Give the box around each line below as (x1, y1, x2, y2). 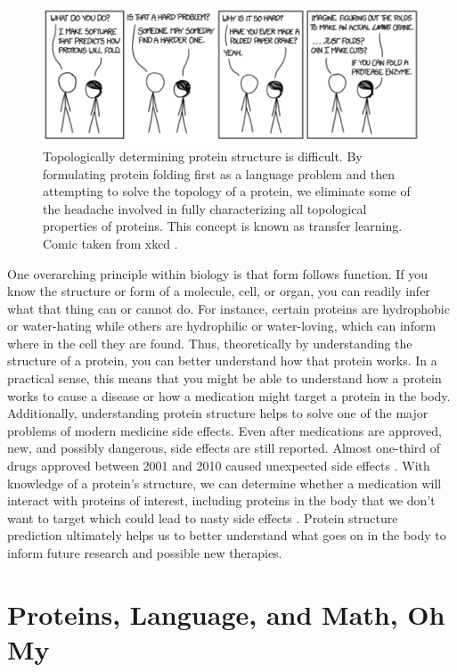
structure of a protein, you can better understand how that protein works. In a (7, 351, 437, 370)
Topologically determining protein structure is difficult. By (43, 146, 363, 165)
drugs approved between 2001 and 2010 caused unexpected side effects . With (7, 456, 430, 475)
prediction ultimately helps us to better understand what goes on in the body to (7, 526, 446, 545)
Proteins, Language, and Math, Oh (7, 595, 445, 632)
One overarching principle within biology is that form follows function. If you (7, 264, 428, 283)
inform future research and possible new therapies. (7, 544, 282, 562)
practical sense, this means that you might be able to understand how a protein (7, 369, 442, 388)
